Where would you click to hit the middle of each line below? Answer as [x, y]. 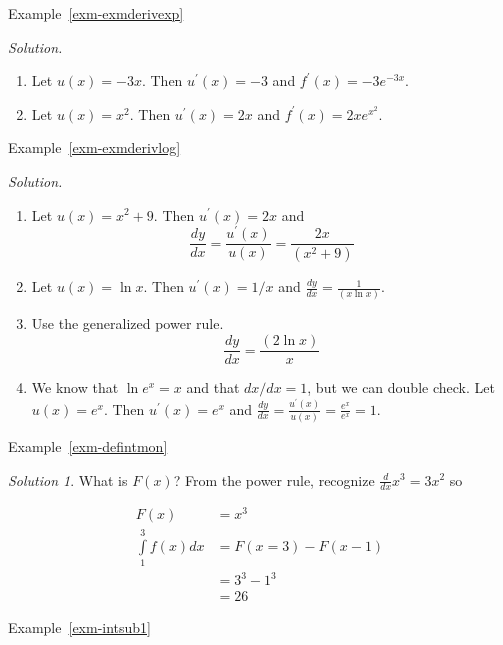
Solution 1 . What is [68, 479]
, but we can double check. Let [401, 387]
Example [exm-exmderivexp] [96, 13]
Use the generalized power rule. [127, 323]
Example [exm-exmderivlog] [94, 147]
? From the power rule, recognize [274, 479]
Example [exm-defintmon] [88, 445]
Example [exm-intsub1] [80, 627]
